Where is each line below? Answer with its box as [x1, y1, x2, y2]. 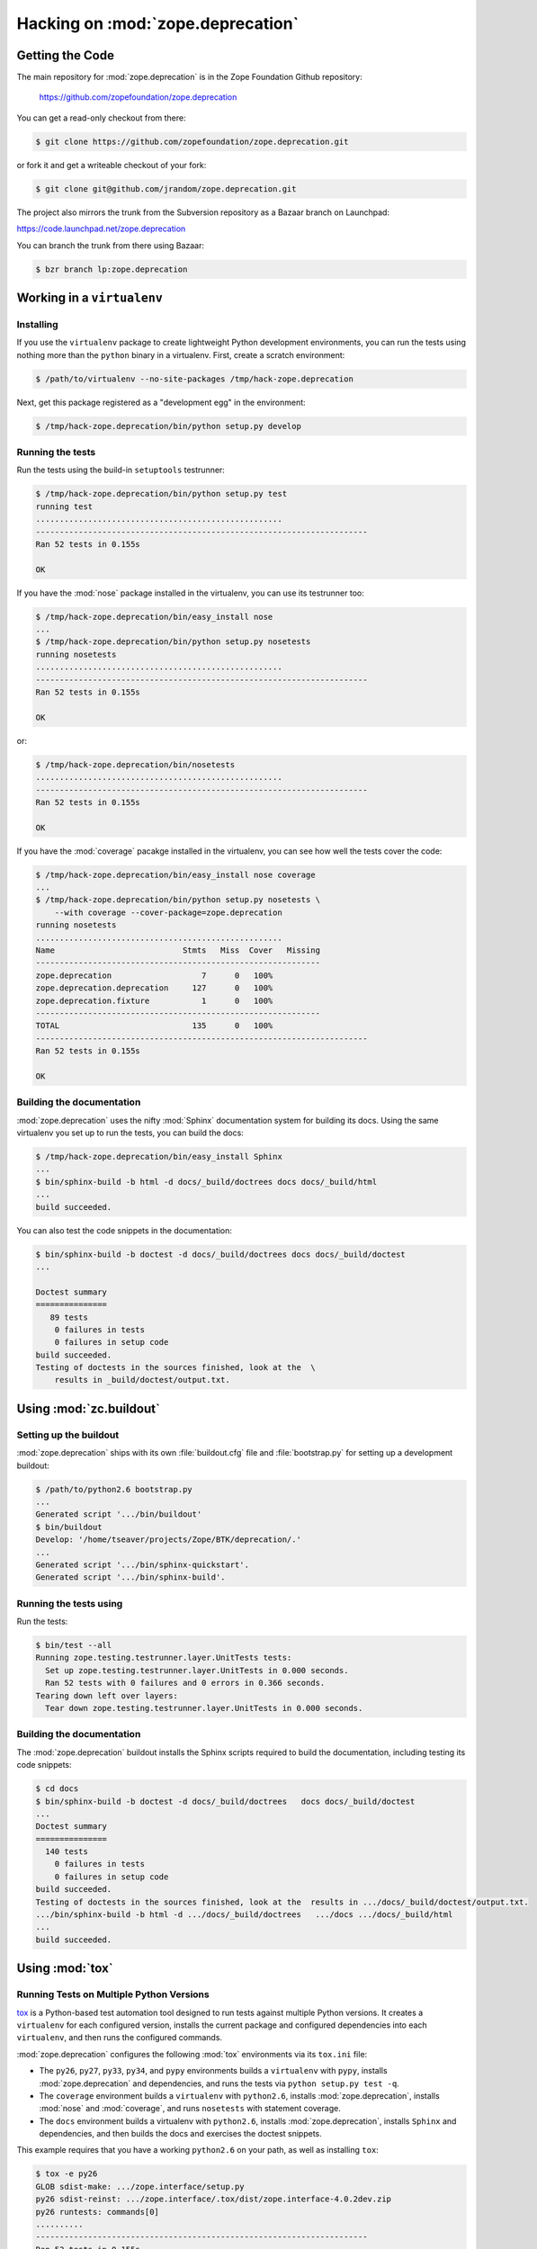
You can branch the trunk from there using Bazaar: [16, 239, 205, 251]
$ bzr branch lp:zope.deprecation [35, 264, 188, 274]
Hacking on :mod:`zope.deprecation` [16, 13, 300, 33]
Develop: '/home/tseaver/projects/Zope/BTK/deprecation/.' [35, 1535, 301, 1545]
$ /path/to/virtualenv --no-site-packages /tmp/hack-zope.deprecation [35, 373, 354, 384]
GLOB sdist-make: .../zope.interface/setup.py [35, 2182, 245, 2191]
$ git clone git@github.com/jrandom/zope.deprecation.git [35, 184, 297, 193]
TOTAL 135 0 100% [35, 1021, 273, 1031]
